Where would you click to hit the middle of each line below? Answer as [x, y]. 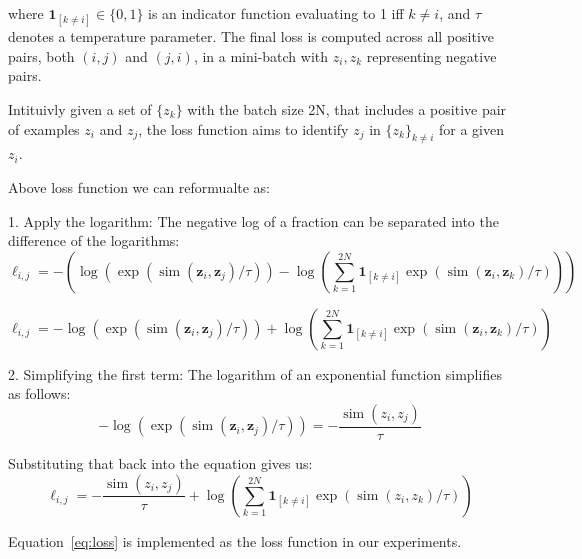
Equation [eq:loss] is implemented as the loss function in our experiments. [235, 540]
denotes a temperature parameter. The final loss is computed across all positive [251, 36]
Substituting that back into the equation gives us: [160, 462]
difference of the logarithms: [94, 240]
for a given [471, 128]
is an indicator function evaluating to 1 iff [276, 13]
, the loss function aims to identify [243, 128]
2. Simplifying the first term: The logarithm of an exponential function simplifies [255, 373]
